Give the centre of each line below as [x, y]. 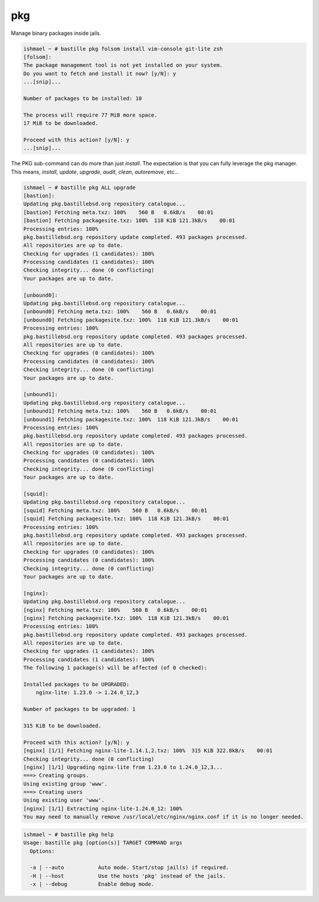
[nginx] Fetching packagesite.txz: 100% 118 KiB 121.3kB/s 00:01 [126, 618]
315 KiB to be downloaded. [62, 726]
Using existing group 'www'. [66, 784]
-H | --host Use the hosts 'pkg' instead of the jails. [128, 876]
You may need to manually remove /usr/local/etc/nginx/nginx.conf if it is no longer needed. [164, 817]
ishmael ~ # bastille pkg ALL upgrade [79, 187]
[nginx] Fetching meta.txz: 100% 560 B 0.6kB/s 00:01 [115, 610]
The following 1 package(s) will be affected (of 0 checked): [115, 668]
